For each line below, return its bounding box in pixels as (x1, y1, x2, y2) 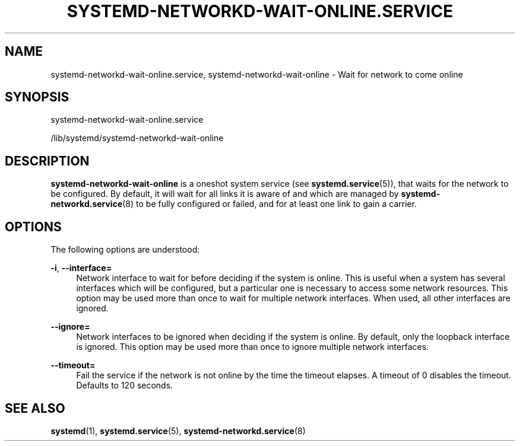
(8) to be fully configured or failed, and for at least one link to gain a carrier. (122, 199, 417, 209)
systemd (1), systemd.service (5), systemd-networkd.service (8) (50, 425, 306, 436)
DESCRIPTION (5, 153, 90, 168)
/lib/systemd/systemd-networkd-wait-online (50, 133, 224, 144)
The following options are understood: (50, 244, 200, 255)
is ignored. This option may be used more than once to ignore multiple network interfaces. (76, 342, 429, 352)
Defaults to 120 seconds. (76, 380, 173, 391)
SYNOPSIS (5, 90, 69, 105)
